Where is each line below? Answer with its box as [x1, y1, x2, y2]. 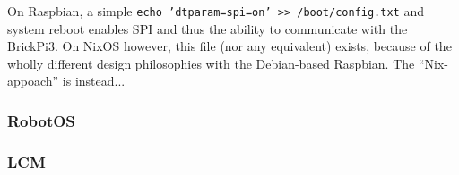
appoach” [7, 71, 59, 90]
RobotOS [7, 109, 75, 131]
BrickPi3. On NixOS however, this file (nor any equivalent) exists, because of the [7, 37, 452, 55]
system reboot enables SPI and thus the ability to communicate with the [7, 19, 408, 37]
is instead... [62, 71, 126, 90]
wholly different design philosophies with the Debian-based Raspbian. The [7, 54, 415, 72]
